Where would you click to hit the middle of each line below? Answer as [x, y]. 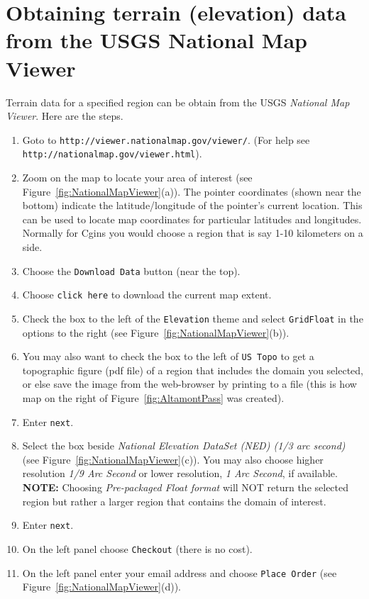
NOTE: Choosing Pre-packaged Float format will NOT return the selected [186, 487]
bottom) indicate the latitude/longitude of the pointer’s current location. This [192, 205]
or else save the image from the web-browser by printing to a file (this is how [189, 384]
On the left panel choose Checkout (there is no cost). [137, 548]
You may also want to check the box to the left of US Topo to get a [168, 356]
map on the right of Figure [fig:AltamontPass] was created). [153, 397]
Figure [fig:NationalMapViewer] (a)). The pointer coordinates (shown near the [192, 191]
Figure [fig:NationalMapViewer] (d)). [101, 587]
